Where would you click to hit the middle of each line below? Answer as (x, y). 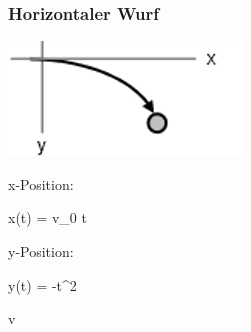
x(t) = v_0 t (47, 217)
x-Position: (41, 183)
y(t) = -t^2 (42, 284)
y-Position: (41, 251)
